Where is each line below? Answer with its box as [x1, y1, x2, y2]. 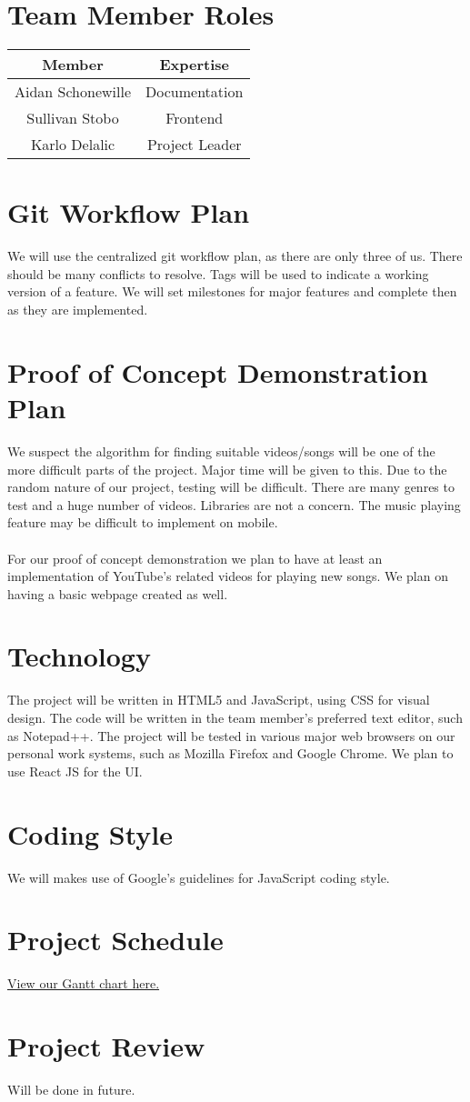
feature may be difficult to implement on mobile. [7, 513, 278, 532]
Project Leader [146, 134, 242, 155]
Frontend [165, 107, 224, 129]
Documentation [145, 81, 244, 103]
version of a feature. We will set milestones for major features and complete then [7, 282, 457, 301]
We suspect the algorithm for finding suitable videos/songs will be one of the [7, 441, 435, 460]
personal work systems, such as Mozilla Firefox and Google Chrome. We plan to [7, 744, 454, 763]
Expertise [159, 54, 229, 75]
